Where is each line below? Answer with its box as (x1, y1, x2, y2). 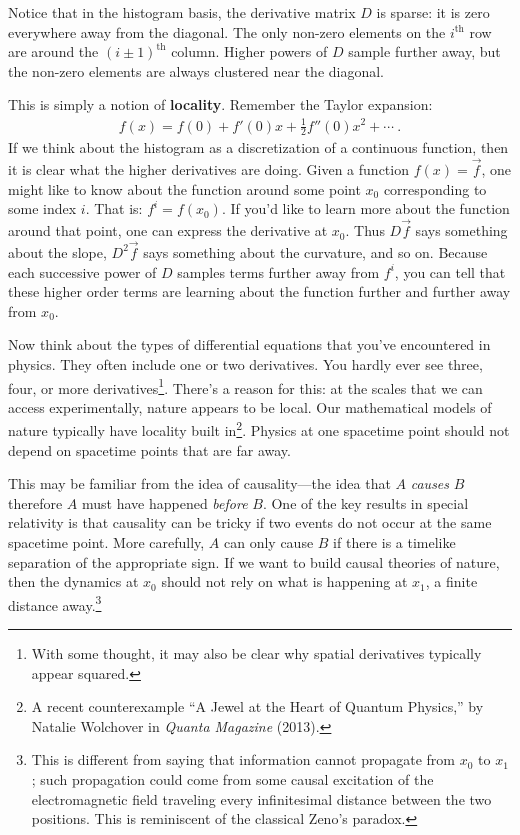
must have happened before (81, 492, 248, 513)
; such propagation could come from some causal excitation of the (31, 769, 434, 789)
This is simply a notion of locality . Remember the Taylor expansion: (8, 94, 433, 115)
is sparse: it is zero (376, 2, 490, 22)
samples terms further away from (177, 261, 380, 282)
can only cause (224, 532, 314, 552)
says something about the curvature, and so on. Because (143, 241, 488, 262)
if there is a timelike (333, 532, 456, 552)
